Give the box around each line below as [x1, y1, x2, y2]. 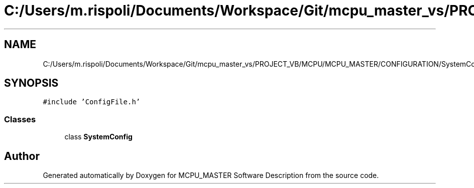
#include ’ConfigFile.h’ [43, 98, 141, 106]
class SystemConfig [64, 132, 133, 141]
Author [4, 149, 40, 162]
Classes [4, 114, 36, 124]
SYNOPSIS [4, 77, 59, 90]
